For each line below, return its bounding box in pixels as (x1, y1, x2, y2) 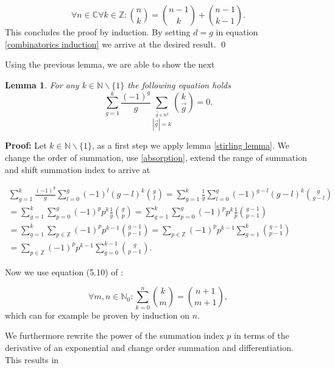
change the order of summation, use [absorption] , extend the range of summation (5, 150, 307, 163)
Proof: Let (5, 139, 47, 152)
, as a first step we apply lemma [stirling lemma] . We (92, 139, 289, 152)
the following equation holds (127, 78, 231, 91)
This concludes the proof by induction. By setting (5, 26, 191, 38)
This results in (5, 353, 59, 366)
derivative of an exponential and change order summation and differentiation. (5, 341, 294, 353)
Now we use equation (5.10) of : (5, 265, 124, 278)
